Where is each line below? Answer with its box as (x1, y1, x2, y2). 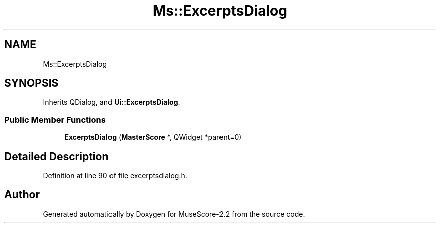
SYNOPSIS (4, 77, 59, 90)
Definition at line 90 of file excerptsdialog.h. (43, 171, 187, 180)
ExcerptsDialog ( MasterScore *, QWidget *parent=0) (64, 133, 242, 142)
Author (4, 188, 40, 201)
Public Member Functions (4, 114, 106, 125)
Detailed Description (4, 150, 109, 163)
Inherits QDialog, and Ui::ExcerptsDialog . (43, 98, 180, 107)
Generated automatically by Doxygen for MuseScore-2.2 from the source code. (43, 209, 305, 218)
